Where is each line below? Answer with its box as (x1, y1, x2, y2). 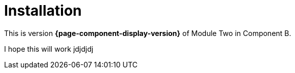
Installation (4, 2, 82, 19)
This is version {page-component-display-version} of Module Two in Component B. (4, 28, 291, 38)
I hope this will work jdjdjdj (4, 44, 94, 53)
